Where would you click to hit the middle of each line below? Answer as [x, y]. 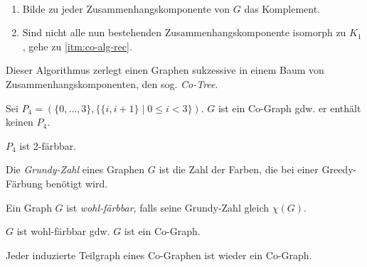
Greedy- [339, 169]
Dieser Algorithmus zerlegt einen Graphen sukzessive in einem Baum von [165, 70]
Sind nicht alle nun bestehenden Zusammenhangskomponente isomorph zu [184, 32]
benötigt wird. [77, 183]
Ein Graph [29, 207]
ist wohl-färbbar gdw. [63, 231]
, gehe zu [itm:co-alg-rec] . [77, 46]
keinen [20, 122]
